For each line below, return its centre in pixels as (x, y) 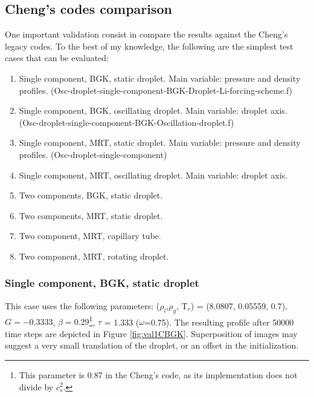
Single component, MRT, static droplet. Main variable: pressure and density (160, 143)
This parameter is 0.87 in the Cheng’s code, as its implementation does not (158, 374)
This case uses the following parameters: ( (82, 305)
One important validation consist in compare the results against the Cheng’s (146, 34)
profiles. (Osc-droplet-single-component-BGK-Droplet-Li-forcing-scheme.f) (156, 90)
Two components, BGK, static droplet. (91, 195)
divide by (36, 386)
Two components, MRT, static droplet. (91, 215)
